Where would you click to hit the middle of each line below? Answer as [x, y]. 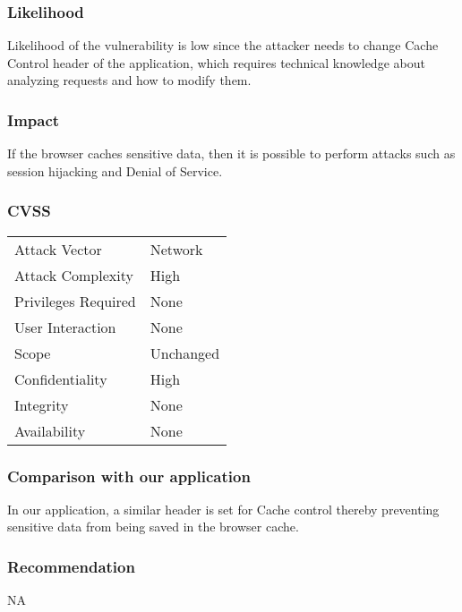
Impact [34, 119]
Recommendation [71, 566]
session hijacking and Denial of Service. [115, 170]
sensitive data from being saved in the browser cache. [153, 527]
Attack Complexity [74, 275]
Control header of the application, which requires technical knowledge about [216, 62]
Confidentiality [61, 378]
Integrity [42, 404]
